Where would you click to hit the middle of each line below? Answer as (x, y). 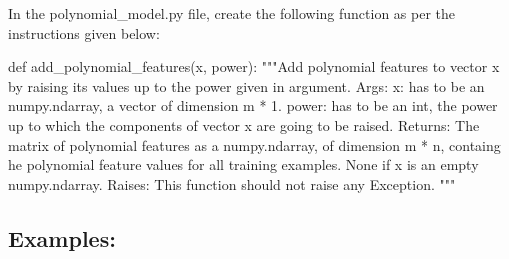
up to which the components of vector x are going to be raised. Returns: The (244, 124)
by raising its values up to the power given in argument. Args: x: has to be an (246, 85)
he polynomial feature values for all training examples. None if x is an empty (243, 164)
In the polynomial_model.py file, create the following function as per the (232, 13)
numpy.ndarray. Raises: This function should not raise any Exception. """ (232, 183)
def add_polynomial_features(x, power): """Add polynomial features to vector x (254, 66)
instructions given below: (84, 32)
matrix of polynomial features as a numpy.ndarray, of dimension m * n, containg (254, 144)
